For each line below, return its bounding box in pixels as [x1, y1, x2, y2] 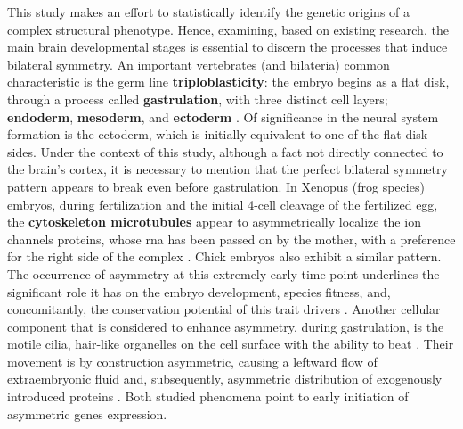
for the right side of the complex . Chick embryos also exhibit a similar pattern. [7, 247, 442, 266]
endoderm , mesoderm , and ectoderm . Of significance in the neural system [7, 107, 439, 126]
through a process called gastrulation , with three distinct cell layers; [7, 89, 388, 108]
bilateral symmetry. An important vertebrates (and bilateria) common [7, 54, 390, 73]
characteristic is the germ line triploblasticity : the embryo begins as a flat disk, [7, 72, 450, 91]
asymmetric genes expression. [7, 404, 167, 423]
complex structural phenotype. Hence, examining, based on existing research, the [7, 20, 449, 38]
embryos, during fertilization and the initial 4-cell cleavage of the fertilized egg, [7, 194, 438, 213]
